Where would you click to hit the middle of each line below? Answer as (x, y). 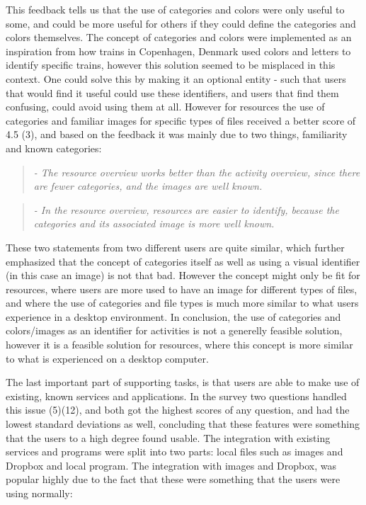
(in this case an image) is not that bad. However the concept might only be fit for (183, 275)
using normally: (39, 493)
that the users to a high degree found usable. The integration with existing (168, 437)
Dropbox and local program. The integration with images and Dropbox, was (171, 465)
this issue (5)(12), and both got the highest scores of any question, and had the (178, 410)
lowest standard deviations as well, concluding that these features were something (183, 424)
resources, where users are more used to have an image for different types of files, (182, 289)
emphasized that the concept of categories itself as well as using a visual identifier (183, 261)
